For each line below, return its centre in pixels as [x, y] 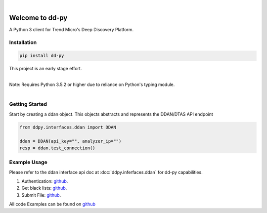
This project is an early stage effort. [45, 69]
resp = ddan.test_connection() [58, 148]
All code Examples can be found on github [52, 204]
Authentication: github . [45, 181]
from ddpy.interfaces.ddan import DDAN [68, 127]
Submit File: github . [41, 195]
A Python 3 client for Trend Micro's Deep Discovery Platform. [71, 29]
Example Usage [28, 162]
